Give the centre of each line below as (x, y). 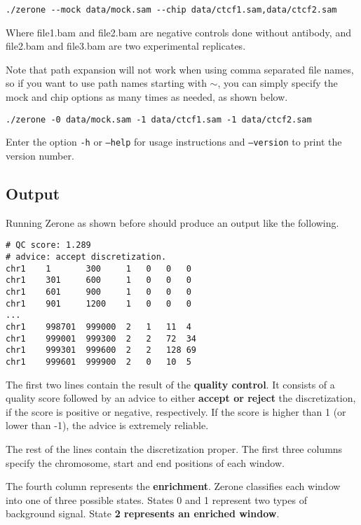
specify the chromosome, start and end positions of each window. (145, 462)
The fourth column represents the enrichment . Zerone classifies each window (173, 486)
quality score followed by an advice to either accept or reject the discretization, (181, 398)
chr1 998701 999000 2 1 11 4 (98, 327)
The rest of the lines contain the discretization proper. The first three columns (174, 448)
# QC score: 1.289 (48, 245)
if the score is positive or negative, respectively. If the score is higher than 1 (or (176, 411)
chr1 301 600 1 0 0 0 (98, 280)
